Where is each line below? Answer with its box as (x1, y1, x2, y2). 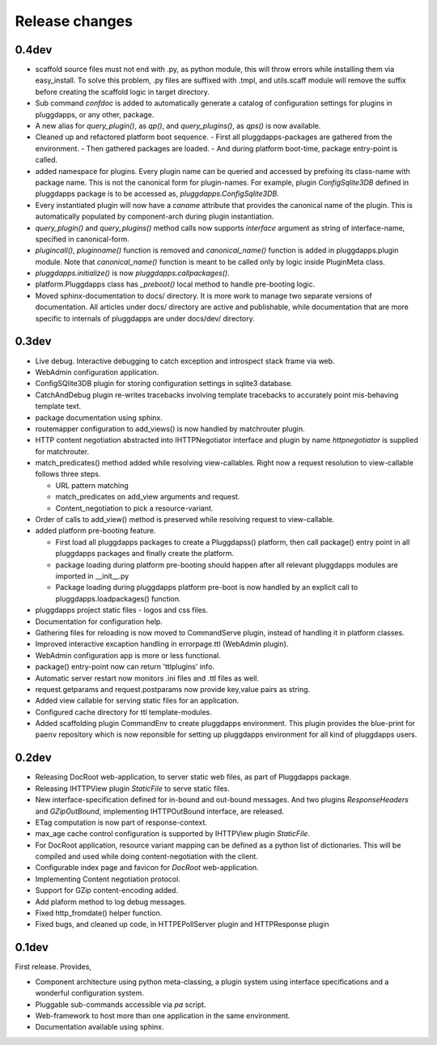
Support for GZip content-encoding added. (35, 886, 178, 895)
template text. (35, 401, 82, 411)
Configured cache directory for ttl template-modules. (35, 707, 212, 716)
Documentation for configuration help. (35, 616, 163, 627)
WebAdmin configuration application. (35, 367, 159, 376)
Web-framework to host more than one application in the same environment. (35, 1010, 291, 1020)
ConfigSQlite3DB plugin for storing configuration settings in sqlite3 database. (35, 379, 293, 389)
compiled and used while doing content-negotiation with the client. (35, 852, 258, 861)
